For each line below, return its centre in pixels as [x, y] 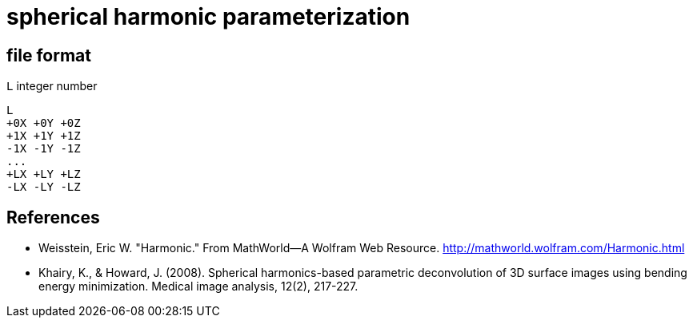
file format [49, 55]
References [53, 217]
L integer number [52, 86]
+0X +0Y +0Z [44, 123]
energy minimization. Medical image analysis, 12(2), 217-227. [198, 286]
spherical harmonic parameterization [208, 17]
